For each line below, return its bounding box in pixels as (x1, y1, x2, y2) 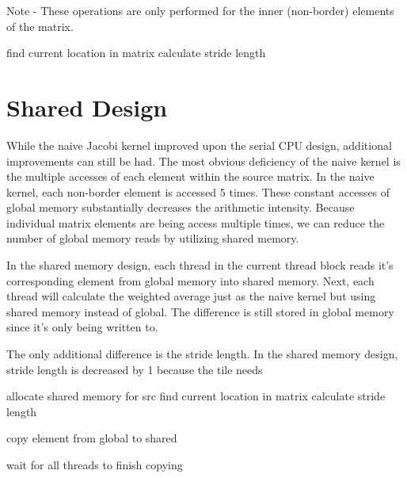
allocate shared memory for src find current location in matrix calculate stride (6, 388, 386, 404)
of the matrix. (6, 17, 74, 34)
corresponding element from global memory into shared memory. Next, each (6, 272, 375, 289)
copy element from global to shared (6, 430, 177, 446)
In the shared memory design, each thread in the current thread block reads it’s (6, 257, 394, 273)
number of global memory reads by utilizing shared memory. (6, 230, 299, 247)
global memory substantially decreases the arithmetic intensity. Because (6, 199, 355, 216)
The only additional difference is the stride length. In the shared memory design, (6, 346, 398, 362)
